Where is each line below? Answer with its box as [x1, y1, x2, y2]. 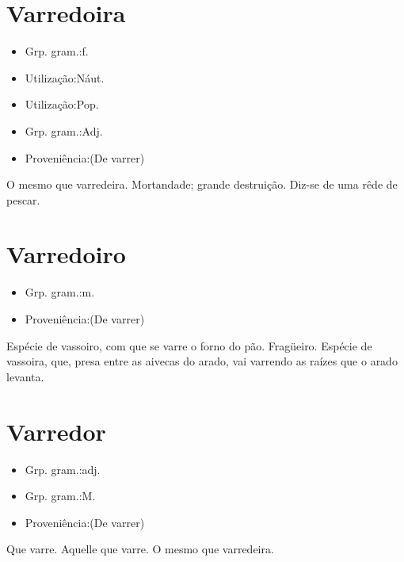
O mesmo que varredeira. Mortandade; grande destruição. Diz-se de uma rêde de [6, 176, 398, 193]
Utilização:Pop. [25, 96, 99, 113]
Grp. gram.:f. [25, 43, 89, 59]
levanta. [6, 368, 44, 384]
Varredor [6, 415, 106, 447]
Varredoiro [6, 238, 126, 270]
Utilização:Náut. [25, 69, 105, 86]
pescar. [6, 191, 40, 208]
